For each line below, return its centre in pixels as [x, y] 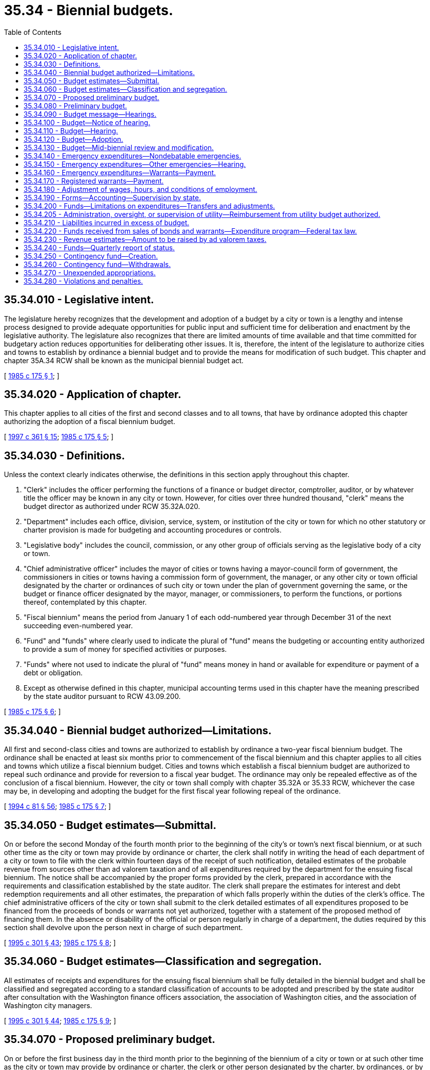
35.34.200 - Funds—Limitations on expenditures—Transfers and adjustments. [149, 206]
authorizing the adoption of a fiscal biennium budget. [90, 422]
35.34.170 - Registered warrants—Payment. [94, 181]
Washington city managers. [48, 1005]
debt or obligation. [53, 673]
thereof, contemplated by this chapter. [85, 602]
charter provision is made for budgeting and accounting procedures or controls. [153, 530]
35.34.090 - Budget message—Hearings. [90, 114]
